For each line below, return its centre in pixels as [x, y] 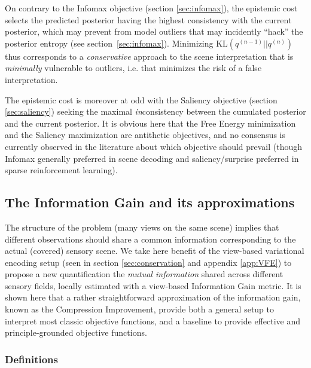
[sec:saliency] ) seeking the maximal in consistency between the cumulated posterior [155, 111]
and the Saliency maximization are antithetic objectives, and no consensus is [145, 135]
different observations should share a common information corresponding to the [150, 239]
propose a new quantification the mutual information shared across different [144, 274]
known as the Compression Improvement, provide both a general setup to [140, 309]
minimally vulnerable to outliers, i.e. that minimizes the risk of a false [133, 68]
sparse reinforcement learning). [61, 170]
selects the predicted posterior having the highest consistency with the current [148, 19]
